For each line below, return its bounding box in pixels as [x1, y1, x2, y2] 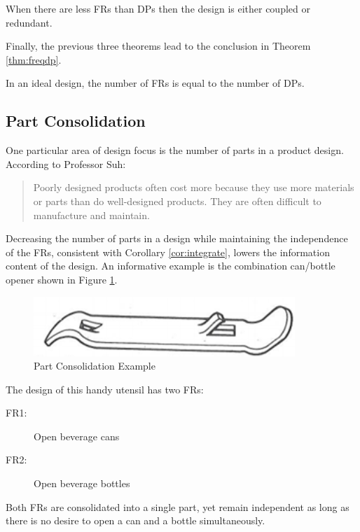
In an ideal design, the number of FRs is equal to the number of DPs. [6, 76, 305, 90]
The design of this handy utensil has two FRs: [6, 381, 204, 396]
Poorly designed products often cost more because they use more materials [33, 180, 354, 195]
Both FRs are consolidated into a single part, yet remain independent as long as [6, 499, 349, 514]
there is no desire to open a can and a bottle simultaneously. [6, 513, 265, 528]
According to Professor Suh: [6, 156, 126, 171]
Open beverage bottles [34, 476, 130, 491]
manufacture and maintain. [33, 207, 150, 222]
